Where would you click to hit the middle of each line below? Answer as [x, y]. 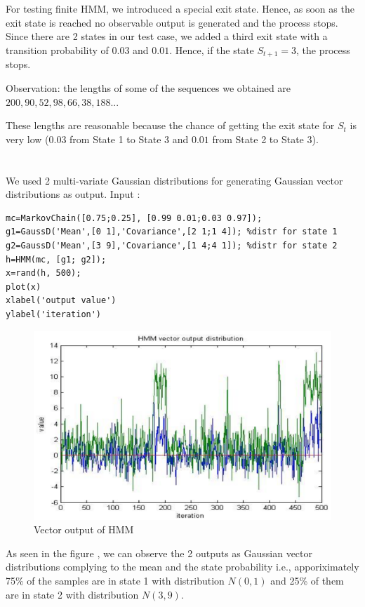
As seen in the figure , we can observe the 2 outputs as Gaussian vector [159, 553]
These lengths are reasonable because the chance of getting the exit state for [170, 125]
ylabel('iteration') [54, 314]
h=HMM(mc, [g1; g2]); [56, 259]
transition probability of [57, 49]
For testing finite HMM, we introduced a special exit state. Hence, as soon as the [180, 9]
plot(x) [24, 287]
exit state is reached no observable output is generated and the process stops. [172, 22]
